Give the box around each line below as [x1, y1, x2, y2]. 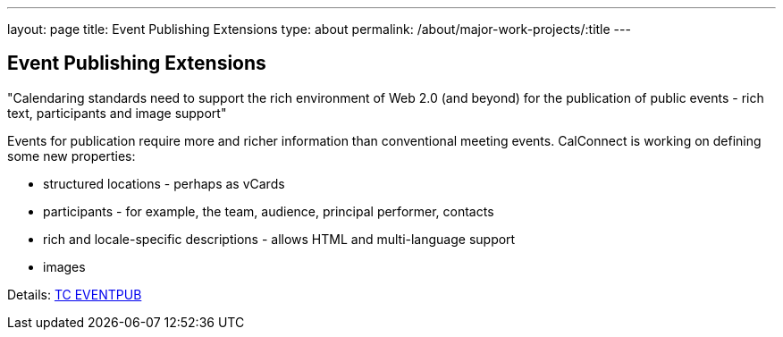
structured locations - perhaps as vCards [43, 175, 285, 191]
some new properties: [7, 147, 136, 164]
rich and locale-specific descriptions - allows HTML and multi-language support [43, 231, 516, 247]
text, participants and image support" [7, 105, 227, 121]
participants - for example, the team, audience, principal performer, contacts [43, 203, 494, 219]
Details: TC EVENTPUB [7, 286, 142, 302]
